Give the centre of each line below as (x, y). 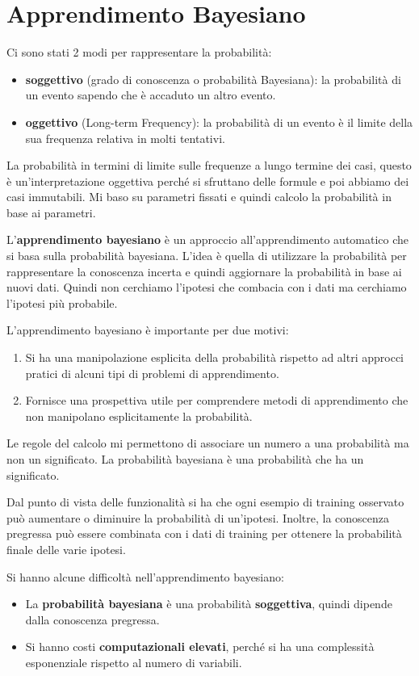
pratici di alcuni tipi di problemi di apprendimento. (152, 373)
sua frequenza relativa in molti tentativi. (125, 138)
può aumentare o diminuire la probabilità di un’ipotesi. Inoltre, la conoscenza (198, 517)
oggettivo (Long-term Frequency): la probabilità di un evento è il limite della (219, 122)
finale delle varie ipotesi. (66, 549)
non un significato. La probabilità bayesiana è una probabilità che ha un (185, 459)
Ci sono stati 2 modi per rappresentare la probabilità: (139, 52)
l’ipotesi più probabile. (62, 302)
